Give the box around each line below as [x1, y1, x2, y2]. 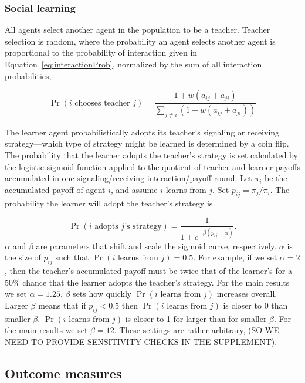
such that [55, 251, 89, 263]
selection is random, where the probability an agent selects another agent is [5, 35, 276, 47]
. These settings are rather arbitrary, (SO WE [114, 324, 279, 336]
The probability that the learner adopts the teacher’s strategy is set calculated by [5, 149, 298, 161]
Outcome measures [5, 364, 122, 382]
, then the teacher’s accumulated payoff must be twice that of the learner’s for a [5, 265, 292, 277]
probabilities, [5, 69, 52, 82]
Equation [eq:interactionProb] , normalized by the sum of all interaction [5, 58, 262, 70]
